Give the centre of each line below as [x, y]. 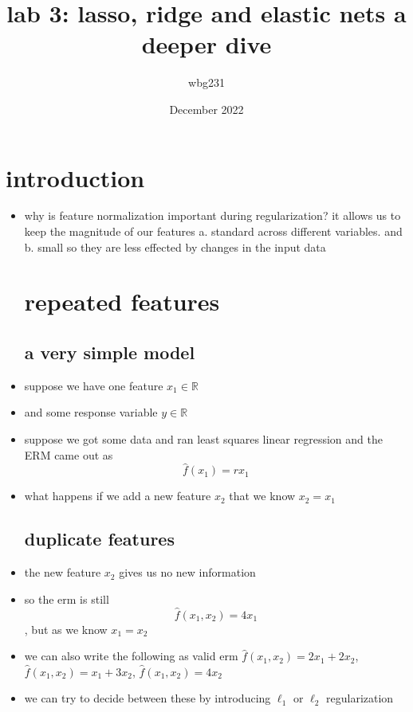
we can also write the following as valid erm [131, 656]
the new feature [63, 572]
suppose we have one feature [94, 385]
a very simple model [110, 352]
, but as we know [66, 629]
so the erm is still [67, 599]
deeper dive [206, 44]
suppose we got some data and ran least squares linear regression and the [203, 438]
